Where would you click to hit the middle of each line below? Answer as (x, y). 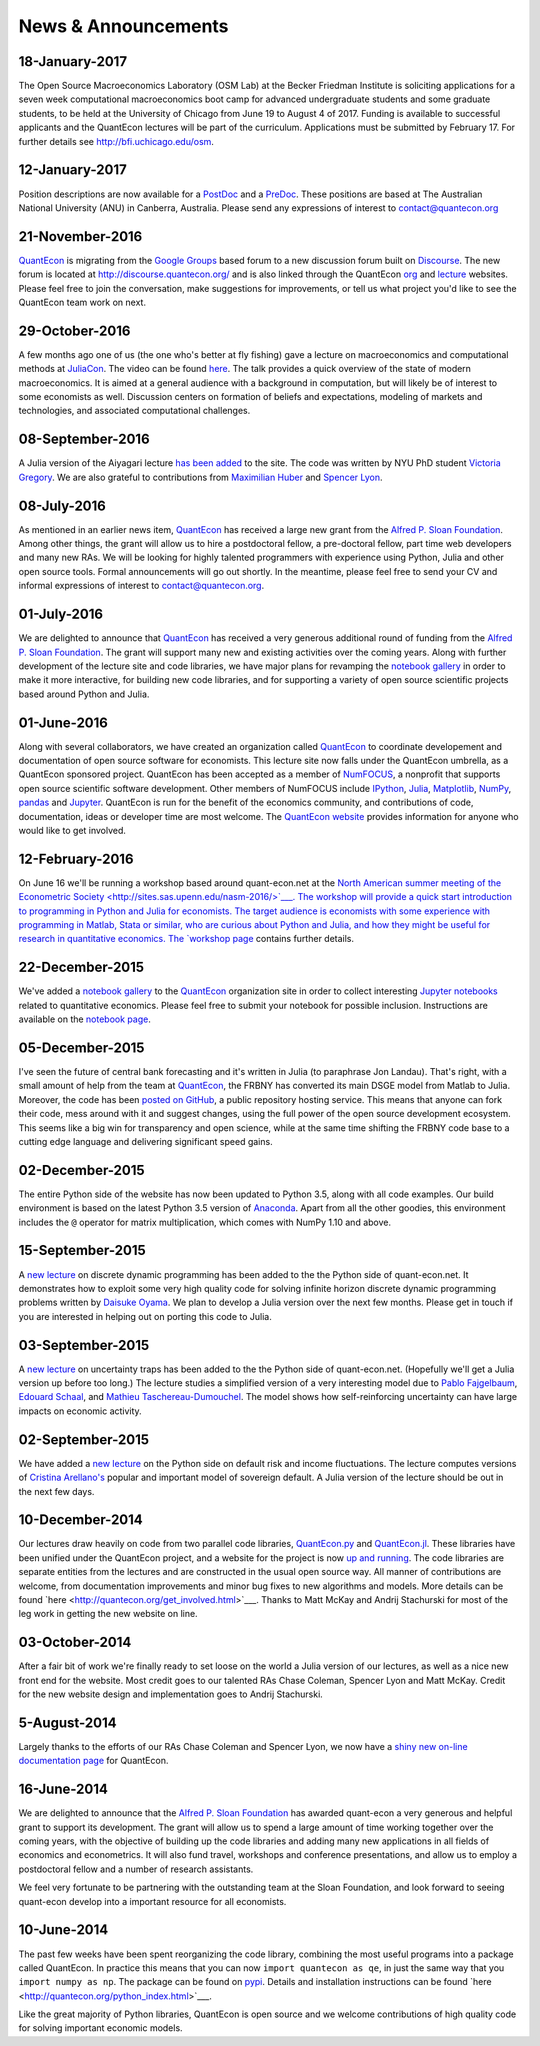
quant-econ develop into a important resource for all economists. (152, 1901)
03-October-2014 (75, 1642)
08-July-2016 (62, 505)
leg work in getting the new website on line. (108, 1614)
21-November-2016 (80, 236)
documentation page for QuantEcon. (93, 1761)
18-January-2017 (73, 61)
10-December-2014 (81, 1520)
